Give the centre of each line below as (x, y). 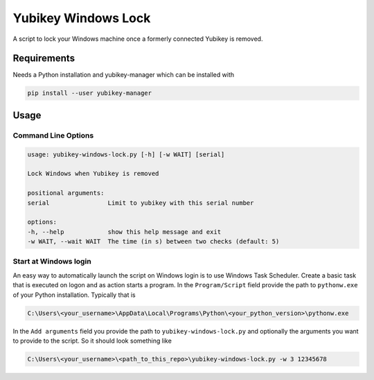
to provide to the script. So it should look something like (92, 341)
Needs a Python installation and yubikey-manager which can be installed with (124, 75)
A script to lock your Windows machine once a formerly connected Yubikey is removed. (138, 39)
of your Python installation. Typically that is (74, 295)
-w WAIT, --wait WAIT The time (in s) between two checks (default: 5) (153, 242)
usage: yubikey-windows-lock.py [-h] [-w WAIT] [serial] (126, 154)
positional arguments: (66, 193)
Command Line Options (53, 135)
